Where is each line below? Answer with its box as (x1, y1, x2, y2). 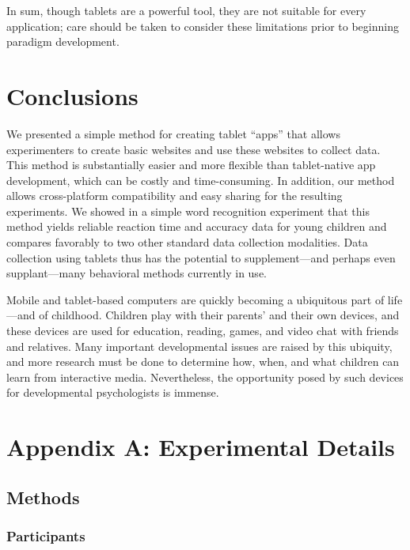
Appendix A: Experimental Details (6, 431, 395, 463)
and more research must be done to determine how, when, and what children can (6, 353, 400, 370)
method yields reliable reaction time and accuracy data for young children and (6, 218, 387, 235)
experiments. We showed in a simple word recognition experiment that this (6, 202, 370, 219)
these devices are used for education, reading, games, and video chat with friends (6, 322, 399, 339)
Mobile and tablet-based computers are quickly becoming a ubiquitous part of (6, 291, 385, 307)
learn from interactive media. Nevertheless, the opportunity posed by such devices (6, 368, 404, 385)
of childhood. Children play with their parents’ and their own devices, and (39, 307, 400, 323)
